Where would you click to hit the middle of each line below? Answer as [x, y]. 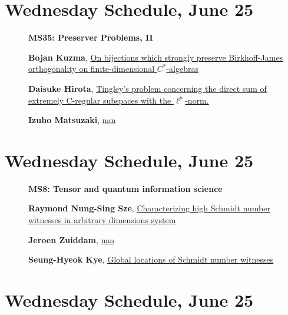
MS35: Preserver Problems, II [91, 37]
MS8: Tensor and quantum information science [125, 188]
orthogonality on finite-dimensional [92, 69]
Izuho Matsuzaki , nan [72, 120]
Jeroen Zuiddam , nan [72, 239]
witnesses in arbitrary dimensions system [102, 220]
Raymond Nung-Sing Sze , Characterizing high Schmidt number [149, 208]
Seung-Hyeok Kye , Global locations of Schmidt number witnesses [151, 259]
